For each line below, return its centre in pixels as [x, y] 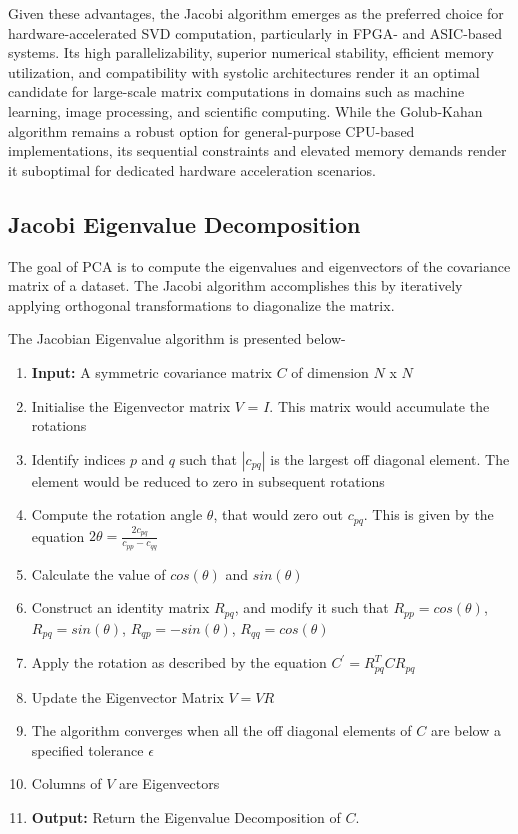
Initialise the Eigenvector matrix [131, 405]
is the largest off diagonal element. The [390, 458]
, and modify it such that [311, 607]
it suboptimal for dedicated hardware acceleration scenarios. [192, 169]
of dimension [330, 371]
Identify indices [78, 458]
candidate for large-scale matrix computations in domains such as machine [236, 91]
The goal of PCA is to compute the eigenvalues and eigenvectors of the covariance [259, 265]
